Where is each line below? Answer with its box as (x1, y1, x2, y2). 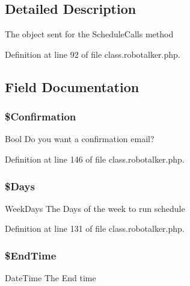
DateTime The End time (5, 272, 96, 284)
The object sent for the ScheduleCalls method (5, 28, 174, 40)
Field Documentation (5, 77, 139, 96)
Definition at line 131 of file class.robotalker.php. (5, 222, 185, 235)
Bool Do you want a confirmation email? (5, 132, 155, 145)
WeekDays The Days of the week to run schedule (5, 202, 185, 214)
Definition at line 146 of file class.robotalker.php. (5, 152, 185, 165)
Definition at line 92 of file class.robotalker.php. (5, 48, 180, 60)
